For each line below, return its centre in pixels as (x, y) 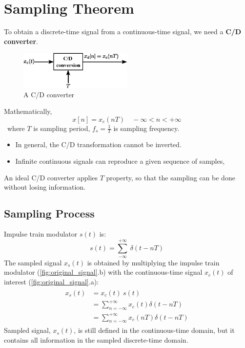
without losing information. (45, 187)
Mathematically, (28, 111)
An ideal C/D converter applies (51, 177)
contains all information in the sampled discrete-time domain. (96, 339)
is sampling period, (62, 128)
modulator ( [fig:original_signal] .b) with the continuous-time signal (103, 272)
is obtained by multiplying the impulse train (153, 262)
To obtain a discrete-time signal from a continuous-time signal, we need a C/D (123, 32)
